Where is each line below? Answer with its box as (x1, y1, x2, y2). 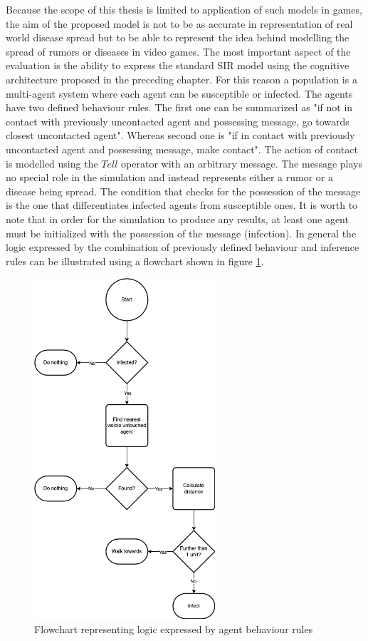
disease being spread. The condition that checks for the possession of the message (6, 183, 361, 198)
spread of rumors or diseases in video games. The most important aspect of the (6, 43, 351, 58)
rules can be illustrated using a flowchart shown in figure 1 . (6, 253, 264, 268)
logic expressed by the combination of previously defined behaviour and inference (6, 240, 359, 255)
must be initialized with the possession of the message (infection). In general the (6, 225, 357, 240)
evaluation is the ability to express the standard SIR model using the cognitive (6, 58, 349, 73)
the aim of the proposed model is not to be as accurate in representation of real (6, 16, 353, 31)
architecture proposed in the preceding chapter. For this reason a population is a (6, 71, 357, 86)
